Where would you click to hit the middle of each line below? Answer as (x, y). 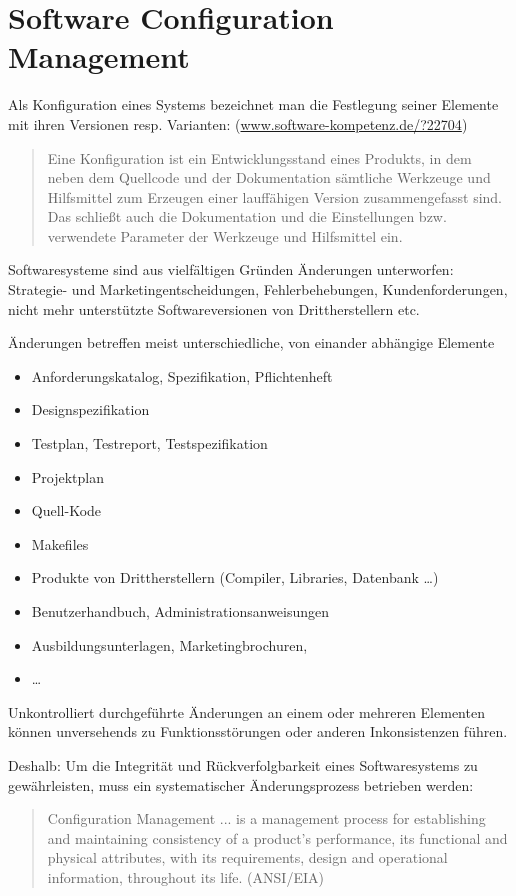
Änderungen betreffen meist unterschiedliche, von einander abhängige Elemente (251, 342)
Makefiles (60, 543)
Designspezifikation (90, 409)
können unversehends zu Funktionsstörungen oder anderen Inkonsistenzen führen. (258, 731)
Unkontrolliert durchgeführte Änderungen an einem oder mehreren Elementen (246, 711)
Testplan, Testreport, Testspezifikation (149, 443)
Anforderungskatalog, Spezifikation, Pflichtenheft (182, 375)
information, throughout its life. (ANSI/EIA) (185, 876)
